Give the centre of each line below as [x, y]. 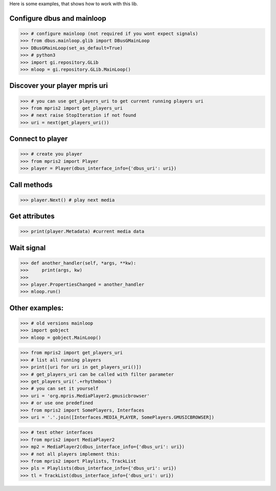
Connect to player [39, 139]
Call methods [31, 185]
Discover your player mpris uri [59, 86]
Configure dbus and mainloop [58, 18]
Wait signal [28, 248]
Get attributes [32, 216]
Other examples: [37, 308]
